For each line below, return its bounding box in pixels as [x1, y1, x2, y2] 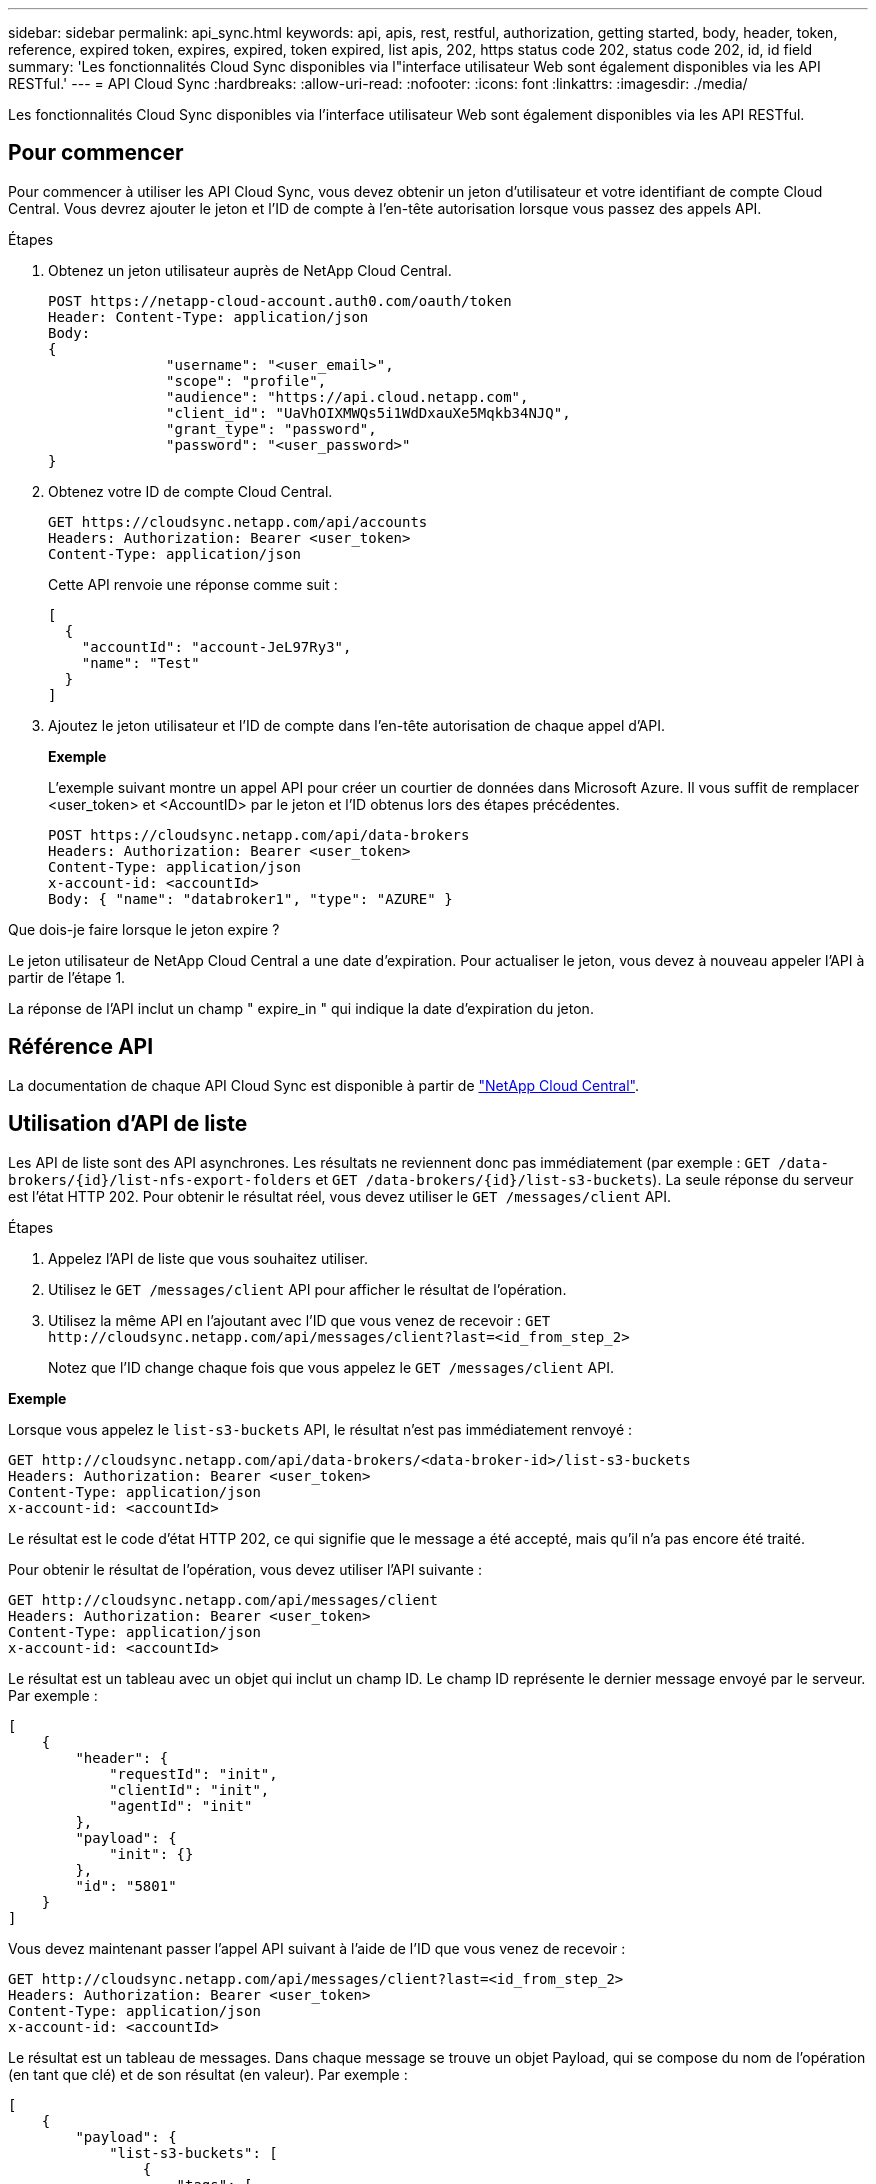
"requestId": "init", [109, 1765, 278, 1782]
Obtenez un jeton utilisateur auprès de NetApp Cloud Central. [48, 261, 452, 279]
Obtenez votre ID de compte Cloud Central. [48, 482, 333, 500]
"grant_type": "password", [166, 420, 377, 437]
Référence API [8, 1034, 154, 1060]
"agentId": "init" [109, 1797, 253, 1814]
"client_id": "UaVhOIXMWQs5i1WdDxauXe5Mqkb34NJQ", [166, 404, 571, 421]
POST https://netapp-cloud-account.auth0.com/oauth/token [48, 292, 512, 309]
